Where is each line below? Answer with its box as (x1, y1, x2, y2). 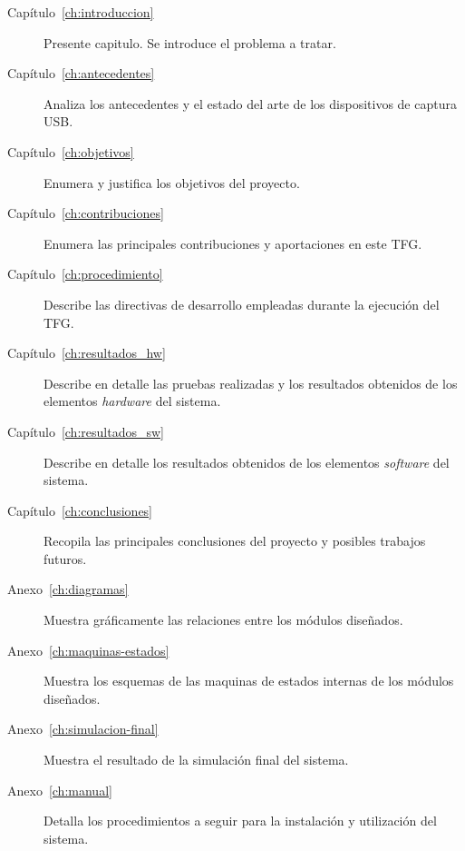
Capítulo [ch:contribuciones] (7, 203, 164, 223)
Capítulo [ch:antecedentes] (7, 64, 155, 83)
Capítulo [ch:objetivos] (7, 142, 134, 161)
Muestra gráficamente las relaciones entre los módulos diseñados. (44, 610, 403, 629)
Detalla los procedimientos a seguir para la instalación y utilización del (44, 811, 437, 830)
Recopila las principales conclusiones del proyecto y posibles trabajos (44, 531, 426, 550)
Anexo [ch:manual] (7, 780, 112, 799)
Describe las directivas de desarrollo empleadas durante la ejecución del (44, 294, 440, 313)
